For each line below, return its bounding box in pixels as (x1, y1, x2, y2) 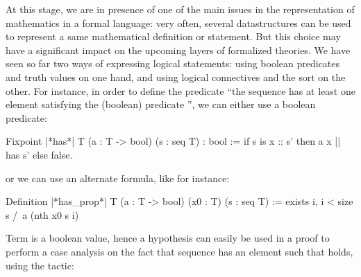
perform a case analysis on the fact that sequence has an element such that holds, (6, 244, 353, 258)
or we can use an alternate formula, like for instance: (6, 170, 230, 185)
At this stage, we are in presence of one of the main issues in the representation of (6, 2, 355, 16)
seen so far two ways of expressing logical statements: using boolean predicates (6, 56, 340, 71)
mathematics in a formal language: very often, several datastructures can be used (6, 15, 351, 30)
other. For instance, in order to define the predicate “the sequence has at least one (6, 83, 355, 98)
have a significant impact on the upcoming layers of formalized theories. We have (6, 42, 351, 57)
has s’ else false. (6, 147, 73, 161)
